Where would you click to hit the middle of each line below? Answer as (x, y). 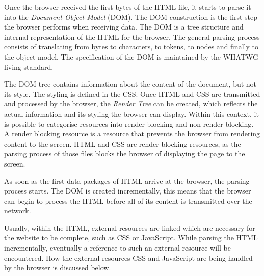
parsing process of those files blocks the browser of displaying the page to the (125, 154)
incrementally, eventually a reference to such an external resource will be (117, 248)
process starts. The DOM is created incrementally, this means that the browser (128, 191)
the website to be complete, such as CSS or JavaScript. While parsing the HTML (131, 238)
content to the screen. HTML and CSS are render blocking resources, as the (123, 143)
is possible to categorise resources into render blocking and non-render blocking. (129, 123)
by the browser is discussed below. (58, 268)
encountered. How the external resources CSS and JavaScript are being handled (128, 257)
